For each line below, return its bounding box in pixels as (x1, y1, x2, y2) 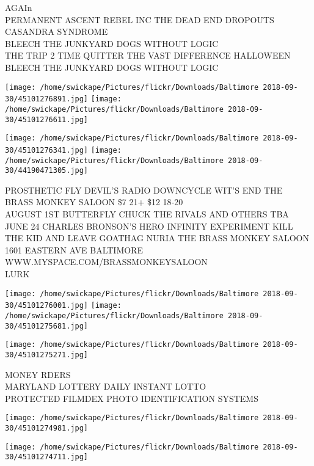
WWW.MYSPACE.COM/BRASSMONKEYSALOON (5, 255, 208, 268)
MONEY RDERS (5, 368, 71, 380)
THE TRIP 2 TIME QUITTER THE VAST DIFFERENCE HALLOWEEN (5, 49, 291, 62)
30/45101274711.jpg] (5, 453, 89, 462)
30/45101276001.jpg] (5, 301, 89, 310)
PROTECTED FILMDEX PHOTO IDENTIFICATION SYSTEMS (5, 391, 258, 404)
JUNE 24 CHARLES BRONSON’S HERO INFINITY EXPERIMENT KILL (5, 219, 293, 232)
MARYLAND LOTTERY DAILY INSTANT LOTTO (5, 380, 206, 393)
